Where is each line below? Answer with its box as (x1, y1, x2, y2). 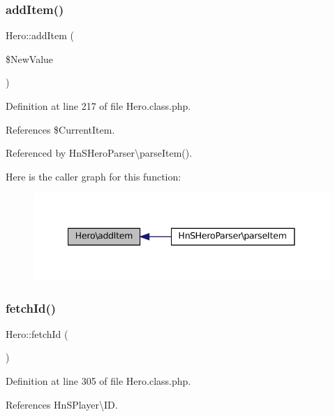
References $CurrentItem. (6, 122, 115, 136)
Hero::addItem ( (6, 28, 75, 43)
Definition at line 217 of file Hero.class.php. (6, 99, 191, 113)
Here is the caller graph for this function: (6, 169, 181, 183)
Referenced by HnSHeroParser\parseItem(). (6, 146, 193, 160)
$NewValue (6, 51, 54, 66)
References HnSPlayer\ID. (6, 397, 118, 411)
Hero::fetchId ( (6, 326, 68, 341)
